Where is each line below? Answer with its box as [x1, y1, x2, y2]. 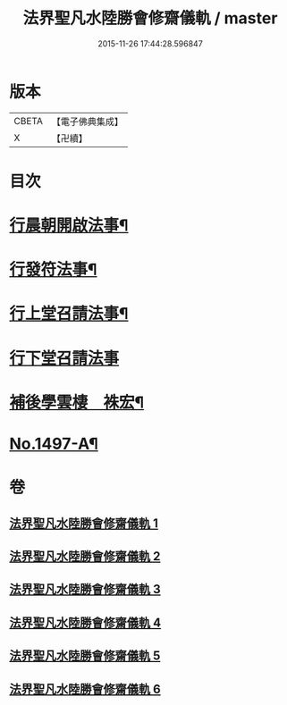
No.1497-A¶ [9, 434, 98, 454]
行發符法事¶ [9, 260, 97, 280]
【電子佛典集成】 [51, 115, 123, 128]
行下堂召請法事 [9, 348, 120, 368]
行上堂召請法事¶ [9, 304, 129, 324]
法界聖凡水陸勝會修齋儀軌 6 [9, 681, 161, 697]
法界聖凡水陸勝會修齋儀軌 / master [22, 8, 278, 29]
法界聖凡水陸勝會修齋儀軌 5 [9, 649, 161, 664]
